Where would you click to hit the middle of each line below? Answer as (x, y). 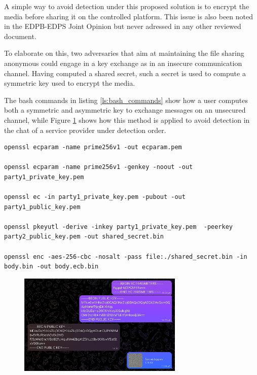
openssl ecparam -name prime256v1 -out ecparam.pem (93, 147)
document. (20, 36)
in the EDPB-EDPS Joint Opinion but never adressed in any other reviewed (123, 26)
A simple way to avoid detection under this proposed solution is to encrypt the (127, 6)
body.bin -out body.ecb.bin (51, 267)
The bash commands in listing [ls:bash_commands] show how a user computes (126, 100)
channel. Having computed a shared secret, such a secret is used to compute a (125, 73)
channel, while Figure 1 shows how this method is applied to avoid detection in (127, 120)
